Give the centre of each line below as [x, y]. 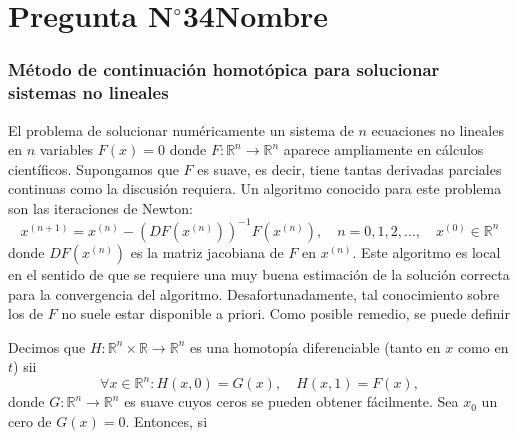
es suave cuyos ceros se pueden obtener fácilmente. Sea [291, 401]
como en [483, 346]
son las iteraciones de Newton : [100, 207]
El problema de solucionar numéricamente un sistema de [181, 129]
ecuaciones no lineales [437, 129]
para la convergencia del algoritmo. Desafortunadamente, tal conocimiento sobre [254, 293]
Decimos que [47, 346]
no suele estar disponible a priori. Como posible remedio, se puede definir [285, 313]
